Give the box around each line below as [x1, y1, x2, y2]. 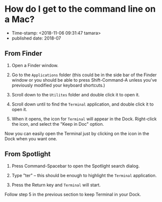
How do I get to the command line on [4, 3, 156, 15]
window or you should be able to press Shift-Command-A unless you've [11, 77, 157, 83]
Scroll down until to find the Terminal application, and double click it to [11, 101, 154, 107]
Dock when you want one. [4, 135, 57, 141]
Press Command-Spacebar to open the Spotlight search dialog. [11, 163, 140, 169]
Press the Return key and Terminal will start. [11, 182, 101, 188]
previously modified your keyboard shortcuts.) [11, 82, 106, 88]
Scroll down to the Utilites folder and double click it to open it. [11, 91, 140, 97]
